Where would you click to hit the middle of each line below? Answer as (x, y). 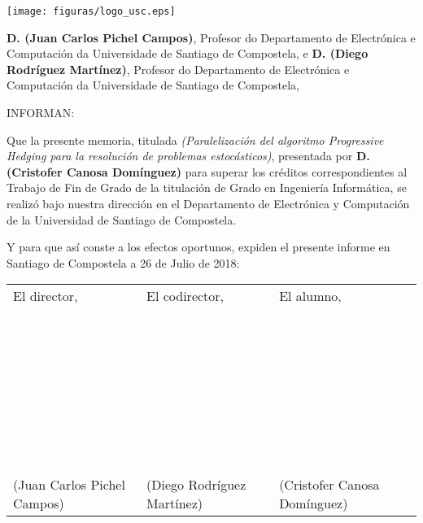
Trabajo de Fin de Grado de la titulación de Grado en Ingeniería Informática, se (207, 187)
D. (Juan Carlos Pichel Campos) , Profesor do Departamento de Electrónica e (211, 37)
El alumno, (310, 296)
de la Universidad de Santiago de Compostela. (122, 219)
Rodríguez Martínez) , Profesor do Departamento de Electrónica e (178, 69)
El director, (46, 296)
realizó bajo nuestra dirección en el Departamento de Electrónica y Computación (208, 203)
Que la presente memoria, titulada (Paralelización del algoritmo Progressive (195, 139)
